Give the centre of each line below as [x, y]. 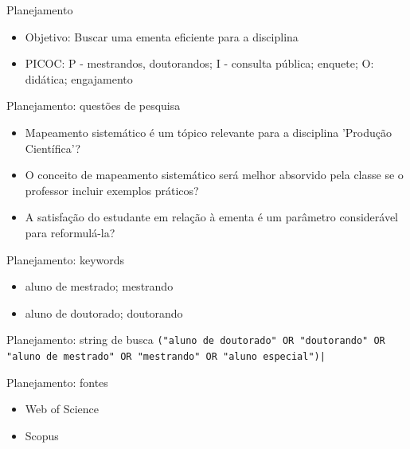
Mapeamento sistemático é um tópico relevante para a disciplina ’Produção [208, 132]
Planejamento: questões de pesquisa [94, 105]
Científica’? [53, 148]
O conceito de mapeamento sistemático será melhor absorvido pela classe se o [214, 175]
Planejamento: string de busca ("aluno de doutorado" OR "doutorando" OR [196, 340]
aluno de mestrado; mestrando [99, 286]
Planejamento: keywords [66, 259]
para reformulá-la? [70, 232]
